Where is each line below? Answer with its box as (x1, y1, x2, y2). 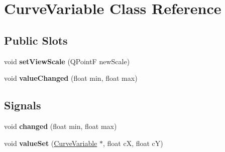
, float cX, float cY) (102, 137, 163, 148)
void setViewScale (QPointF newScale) (4, 56, 130, 66)
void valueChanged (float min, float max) (4, 73, 138, 83)
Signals (4, 97, 41, 113)
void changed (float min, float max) (4, 120, 117, 131)
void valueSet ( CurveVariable (4, 137, 97, 148)
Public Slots (4, 32, 68, 48)
